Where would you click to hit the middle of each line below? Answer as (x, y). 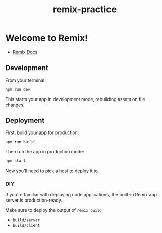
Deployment (25, 121)
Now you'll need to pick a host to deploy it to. (52, 171)
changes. (15, 105)
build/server (26, 220)
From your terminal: (26, 80)
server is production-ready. (34, 200)
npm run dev (18, 89)
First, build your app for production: (42, 132)
